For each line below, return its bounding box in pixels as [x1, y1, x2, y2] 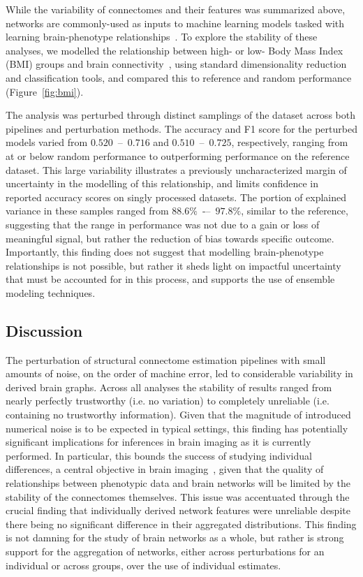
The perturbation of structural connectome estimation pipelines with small [6, 352, 326, 367]
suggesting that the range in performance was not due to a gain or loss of [6, 217, 320, 231]
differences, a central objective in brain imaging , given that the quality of [6, 462, 324, 476]
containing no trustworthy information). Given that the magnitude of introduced [6, 407, 351, 422]
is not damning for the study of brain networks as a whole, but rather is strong [6, 530, 344, 545]
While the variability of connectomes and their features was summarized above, [6, 2, 346, 16]
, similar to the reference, [241, 203, 348, 218]
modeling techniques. [6, 285, 96, 300]
